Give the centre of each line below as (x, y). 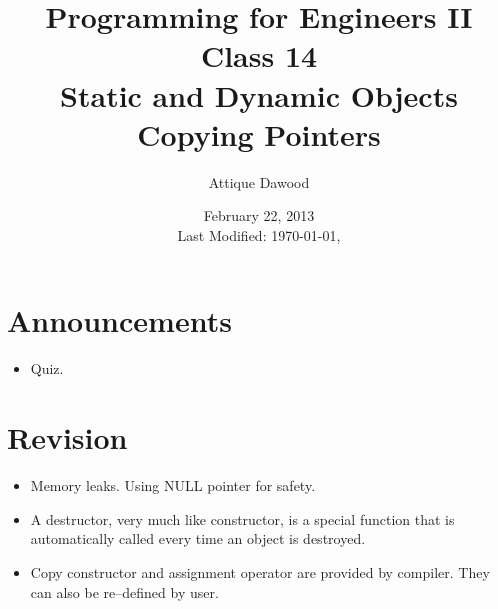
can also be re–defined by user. (124, 591)
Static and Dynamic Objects (259, 94)
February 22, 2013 (259, 215)
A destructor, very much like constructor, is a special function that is (242, 518)
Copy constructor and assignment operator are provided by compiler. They (260, 571)
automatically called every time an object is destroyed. (198, 538)
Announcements (119, 320)
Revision (67, 437)
